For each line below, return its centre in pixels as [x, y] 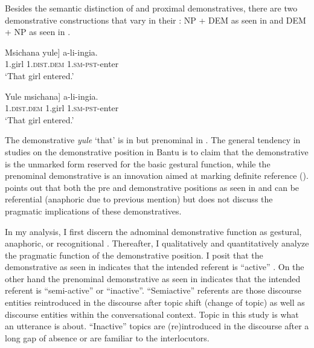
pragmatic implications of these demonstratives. [93, 211]
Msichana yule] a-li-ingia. [51, 52]
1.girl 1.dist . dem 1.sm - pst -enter [62, 64]
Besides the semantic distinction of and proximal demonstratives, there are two [151, 8]
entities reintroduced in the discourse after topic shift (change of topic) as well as [155, 302]
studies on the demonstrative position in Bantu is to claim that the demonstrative [157, 151]
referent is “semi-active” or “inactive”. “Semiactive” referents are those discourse [153, 290]
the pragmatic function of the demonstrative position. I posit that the [134, 255]
